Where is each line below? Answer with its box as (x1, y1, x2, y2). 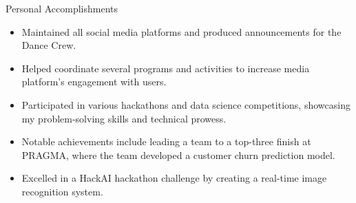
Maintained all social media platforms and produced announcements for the (21, 24, 342, 39)
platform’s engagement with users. (21, 74, 167, 89)
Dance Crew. (21, 38, 76, 52)
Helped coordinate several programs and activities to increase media (21, 61, 310, 75)
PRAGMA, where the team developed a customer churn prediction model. (21, 147, 335, 162)
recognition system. (21, 184, 103, 198)
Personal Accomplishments (6, 1, 118, 15)
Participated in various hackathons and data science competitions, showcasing (21, 97, 350, 111)
